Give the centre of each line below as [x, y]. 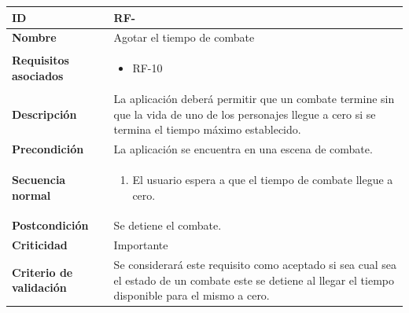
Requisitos [41, 60]
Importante [141, 245]
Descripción [44, 114]
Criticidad [40, 245]
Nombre [34, 37]
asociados [38, 75]
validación [39, 287]
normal [31, 195]
